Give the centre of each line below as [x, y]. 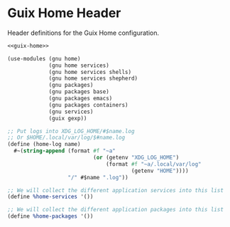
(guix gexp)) [68, 118]
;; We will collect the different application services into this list [115, 190]
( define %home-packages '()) [50, 216]
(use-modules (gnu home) [44, 58]
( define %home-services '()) [50, 197]
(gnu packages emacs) [81, 99]
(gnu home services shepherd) [93, 79]
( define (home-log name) [44, 144]
